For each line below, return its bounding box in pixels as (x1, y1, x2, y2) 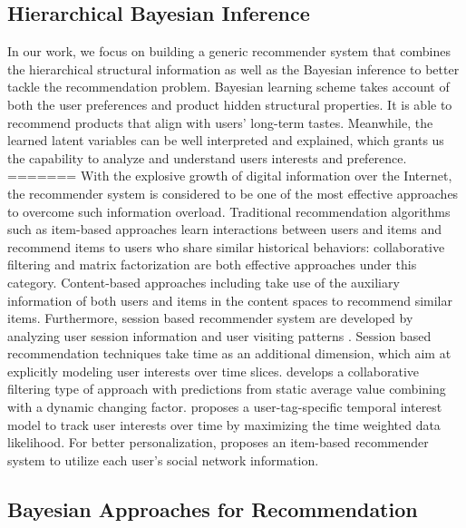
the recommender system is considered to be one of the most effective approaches (7, 183, 459, 202)
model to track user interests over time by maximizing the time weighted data (7, 415, 441, 434)
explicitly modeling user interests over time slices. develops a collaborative (7, 361, 420, 380)
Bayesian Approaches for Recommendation (7, 494, 418, 523)
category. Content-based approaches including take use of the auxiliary (7, 272, 400, 291)
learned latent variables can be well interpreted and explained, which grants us (7, 131, 444, 150)
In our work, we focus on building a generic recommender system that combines (7, 42, 451, 61)
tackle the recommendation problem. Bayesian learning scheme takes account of (7, 77, 450, 96)
